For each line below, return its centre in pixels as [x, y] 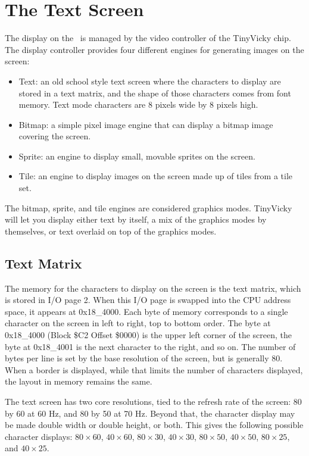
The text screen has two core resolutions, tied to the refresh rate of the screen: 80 [153, 401]
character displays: [39, 436]
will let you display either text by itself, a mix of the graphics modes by [136, 219]
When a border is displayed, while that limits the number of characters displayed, [154, 369]
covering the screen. [55, 136]
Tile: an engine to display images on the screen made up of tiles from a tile [156, 176]
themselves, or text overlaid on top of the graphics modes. [111, 231]
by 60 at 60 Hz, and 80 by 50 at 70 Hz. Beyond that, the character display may [150, 413]
